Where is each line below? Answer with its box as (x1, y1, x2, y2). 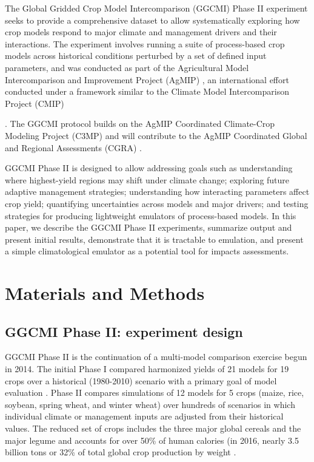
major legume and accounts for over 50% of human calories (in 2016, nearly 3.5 (5, 433, 299, 446)
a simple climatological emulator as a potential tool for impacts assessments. (5, 245, 289, 257)
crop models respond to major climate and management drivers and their (5, 25, 277, 38)
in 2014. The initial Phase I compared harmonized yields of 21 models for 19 (5, 362, 289, 375)
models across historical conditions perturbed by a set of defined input (5, 49, 267, 62)
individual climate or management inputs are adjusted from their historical (5, 410, 284, 423)
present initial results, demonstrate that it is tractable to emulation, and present (5, 233, 304, 245)
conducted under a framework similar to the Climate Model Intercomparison (5, 85, 289, 98)
